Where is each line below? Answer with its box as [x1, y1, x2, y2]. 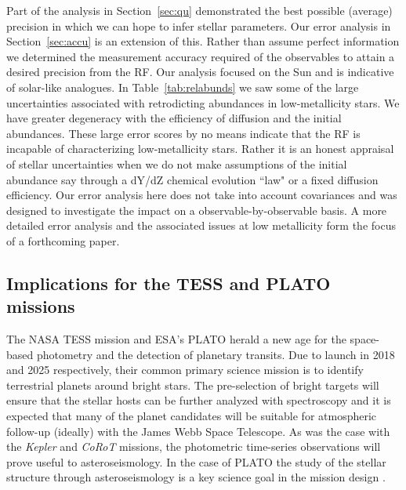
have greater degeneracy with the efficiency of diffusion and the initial [6, 110, 342, 126]
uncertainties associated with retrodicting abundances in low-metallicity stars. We [6, 94, 400, 111]
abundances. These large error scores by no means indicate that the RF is [6, 125, 361, 141]
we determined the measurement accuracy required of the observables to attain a [6, 48, 395, 64]
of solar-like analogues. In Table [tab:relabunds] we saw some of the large [6, 78, 359, 95]
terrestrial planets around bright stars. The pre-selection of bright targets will [6, 376, 379, 393]
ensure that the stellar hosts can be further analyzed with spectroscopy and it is [6, 392, 391, 408]
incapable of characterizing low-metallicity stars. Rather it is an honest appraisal [6, 140, 394, 157]
